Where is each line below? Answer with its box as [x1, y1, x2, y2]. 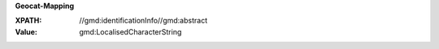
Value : [15, 27, 38, 36]
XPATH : [15, 16, 42, 26]
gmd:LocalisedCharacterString [79, 27, 182, 36]
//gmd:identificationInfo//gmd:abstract [79, 16, 207, 26]
